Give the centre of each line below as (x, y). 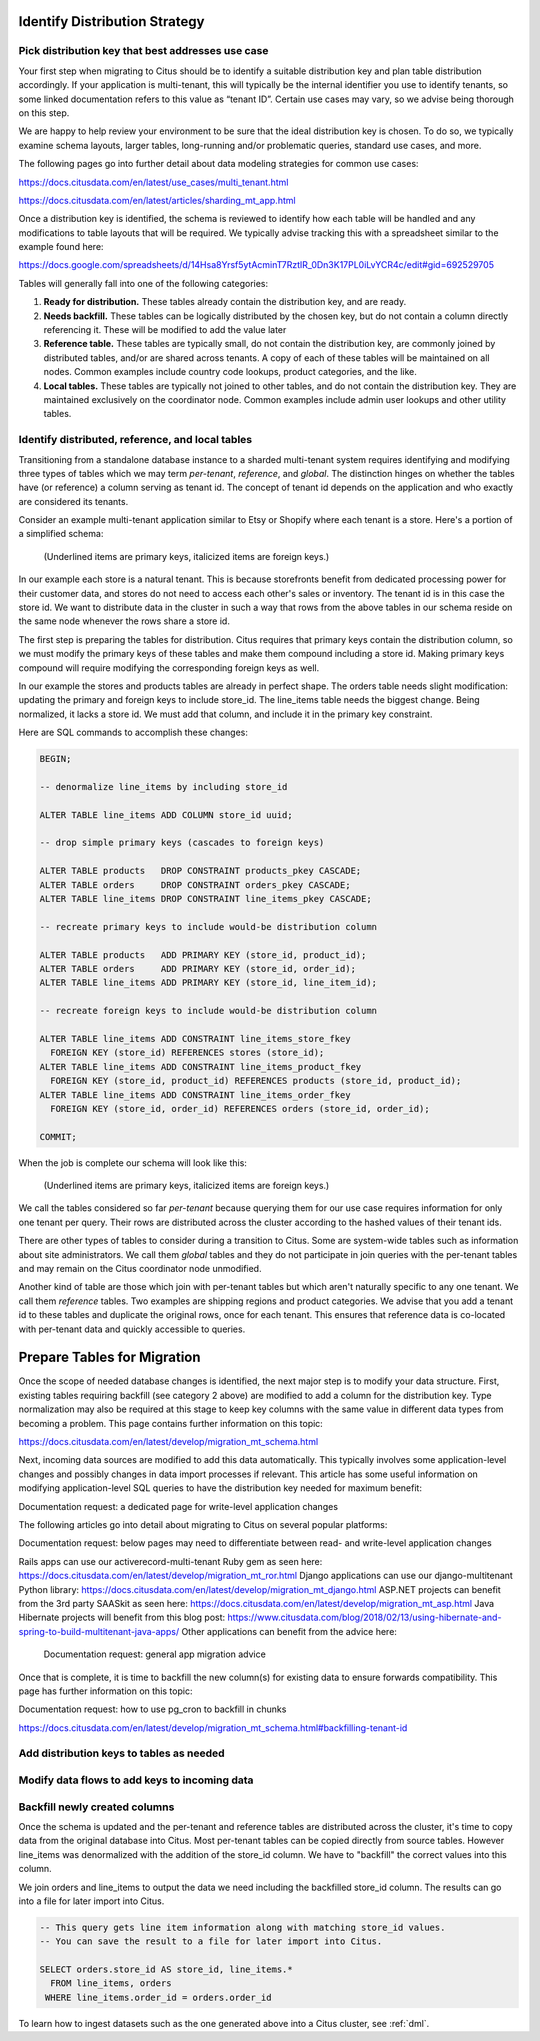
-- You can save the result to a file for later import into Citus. (211, 1941)
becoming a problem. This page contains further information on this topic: (171, 1423)
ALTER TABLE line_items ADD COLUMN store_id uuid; (166, 814)
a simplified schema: (61, 534)
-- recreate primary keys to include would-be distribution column (208, 926)
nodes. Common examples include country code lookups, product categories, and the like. (230, 372)
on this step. (44, 112)
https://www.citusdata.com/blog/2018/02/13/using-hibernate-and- (364, 1617)
